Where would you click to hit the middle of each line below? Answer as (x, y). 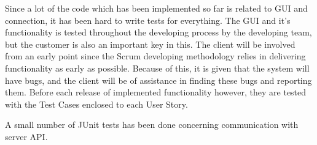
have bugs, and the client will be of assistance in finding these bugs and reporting (158, 80)
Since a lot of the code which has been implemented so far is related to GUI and (156, 8)
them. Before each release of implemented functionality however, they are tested (156, 92)
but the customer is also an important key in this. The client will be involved (150, 44)
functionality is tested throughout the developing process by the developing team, (158, 32)
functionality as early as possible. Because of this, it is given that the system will (157, 68)
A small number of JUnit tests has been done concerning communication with (152, 125)
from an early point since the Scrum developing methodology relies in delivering (155, 56)
